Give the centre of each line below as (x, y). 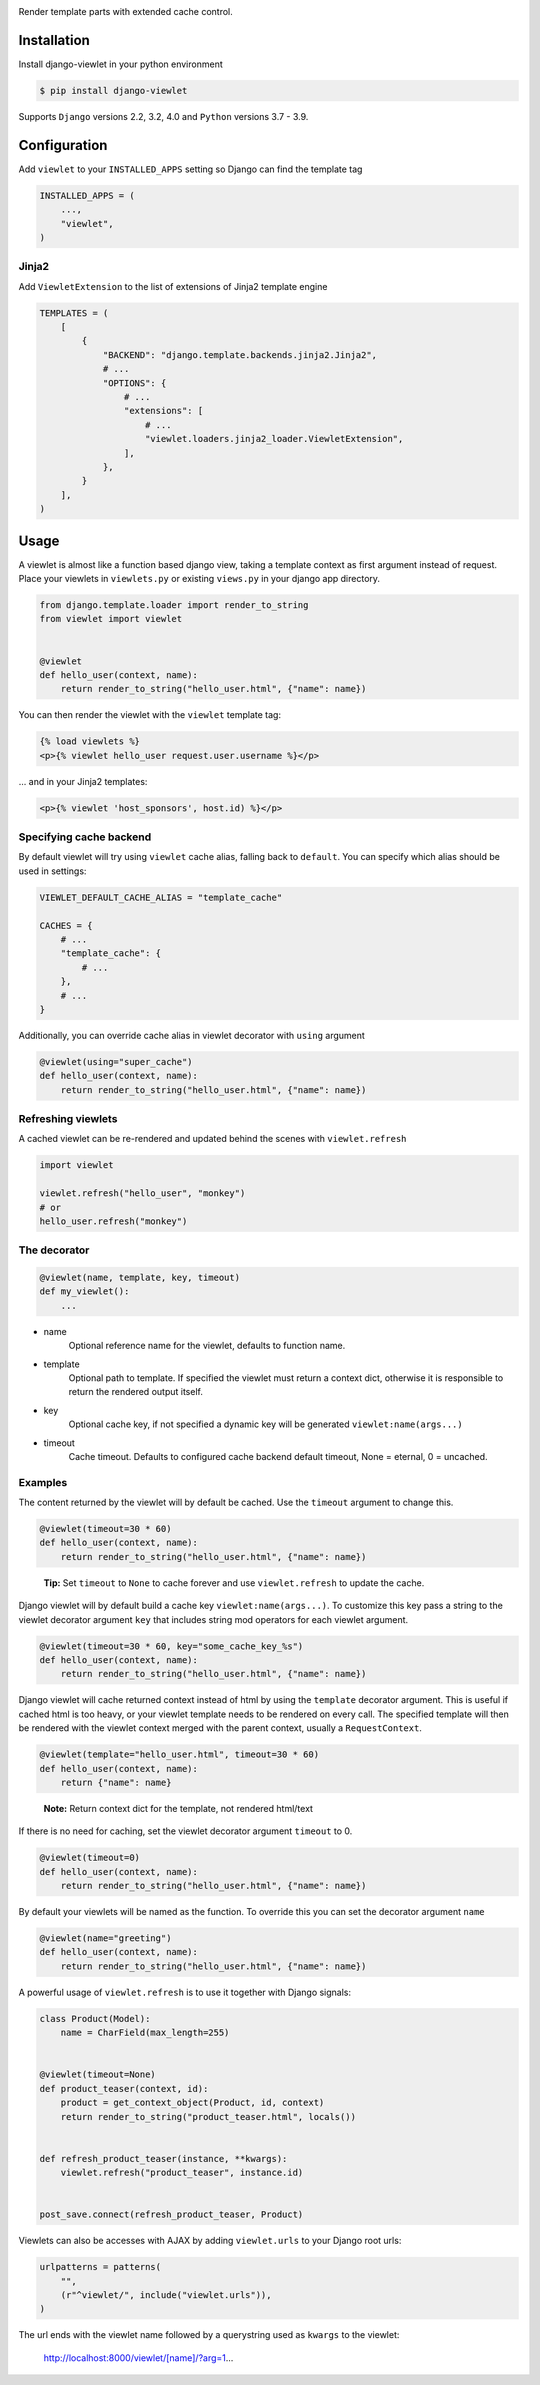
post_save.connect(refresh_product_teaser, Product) (171, 2214)
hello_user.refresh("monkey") (113, 1221)
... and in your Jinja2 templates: (83, 781)
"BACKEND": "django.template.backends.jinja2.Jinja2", (240, 354)
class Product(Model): (95, 2018)
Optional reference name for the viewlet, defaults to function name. (207, 1346)
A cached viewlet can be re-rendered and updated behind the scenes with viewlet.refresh (212, 1139)
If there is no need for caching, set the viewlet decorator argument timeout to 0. (185, 1831)
